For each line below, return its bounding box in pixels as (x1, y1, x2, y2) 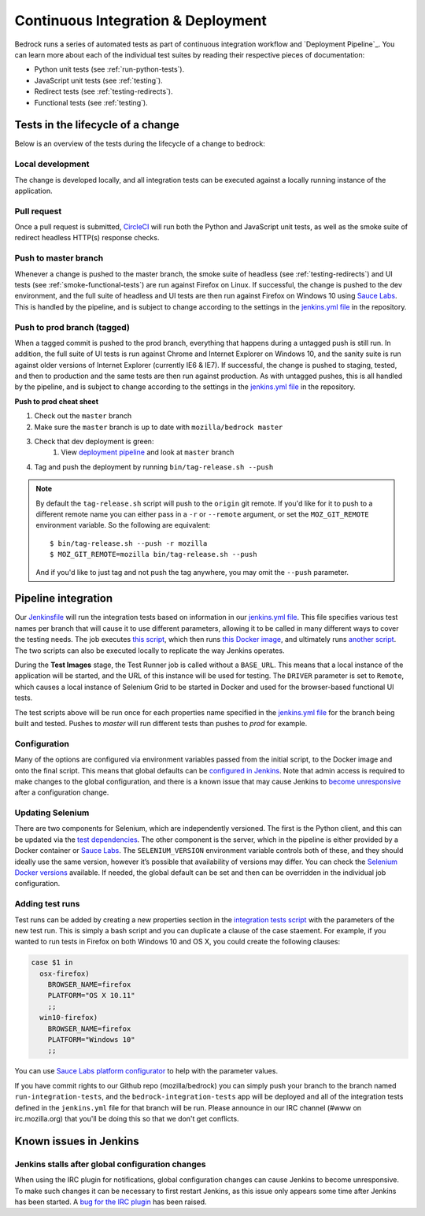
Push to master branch (14, 253, 104, 264)
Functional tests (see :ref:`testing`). (34, 98, 149, 107)
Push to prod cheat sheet (14, 396, 98, 406)
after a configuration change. (14, 788, 109, 797)
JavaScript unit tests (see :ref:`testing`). (34, 76, 163, 85)
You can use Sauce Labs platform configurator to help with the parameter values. (14, 1066, 279, 1076)
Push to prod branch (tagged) (14, 321, 130, 332)
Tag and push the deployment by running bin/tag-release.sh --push (34, 462, 274, 472)
